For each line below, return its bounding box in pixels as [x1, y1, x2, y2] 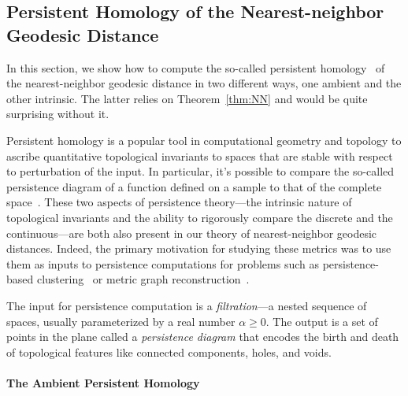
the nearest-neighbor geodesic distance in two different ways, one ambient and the [6, 75, 402, 91]
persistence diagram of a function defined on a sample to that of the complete [6, 178, 382, 194]
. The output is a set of [265, 313, 378, 329]
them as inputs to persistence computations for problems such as [6, 255, 319, 272]
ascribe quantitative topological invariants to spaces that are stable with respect [6, 147, 393, 164]
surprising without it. [6, 105, 109, 122]
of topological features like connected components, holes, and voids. [6, 343, 332, 360]
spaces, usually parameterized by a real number [6, 313, 236, 329]
